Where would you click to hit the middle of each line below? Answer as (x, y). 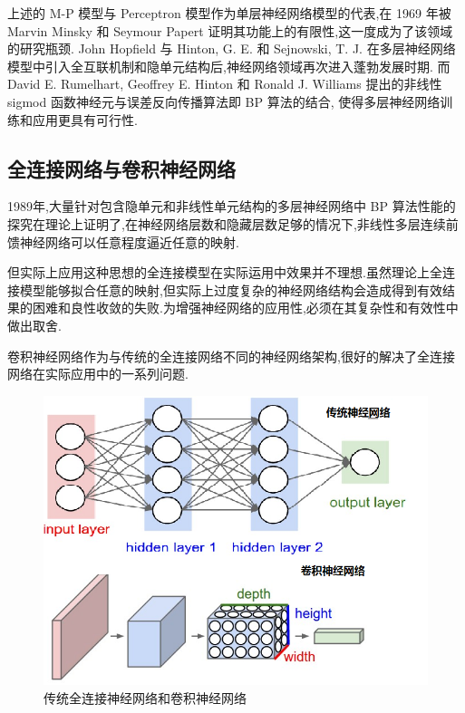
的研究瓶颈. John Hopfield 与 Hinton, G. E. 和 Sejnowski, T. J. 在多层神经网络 (232, 48)
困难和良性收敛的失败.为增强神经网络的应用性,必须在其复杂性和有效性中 (245, 308)
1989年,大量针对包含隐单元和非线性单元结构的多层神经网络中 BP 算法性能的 (232, 206)
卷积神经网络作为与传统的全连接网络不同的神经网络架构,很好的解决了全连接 (231, 356)
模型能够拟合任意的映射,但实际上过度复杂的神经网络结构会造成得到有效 (231, 289)
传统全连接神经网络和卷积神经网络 (145, 697)
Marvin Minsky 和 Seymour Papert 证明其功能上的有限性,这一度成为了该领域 (230, 30)
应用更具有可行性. (85, 119)
